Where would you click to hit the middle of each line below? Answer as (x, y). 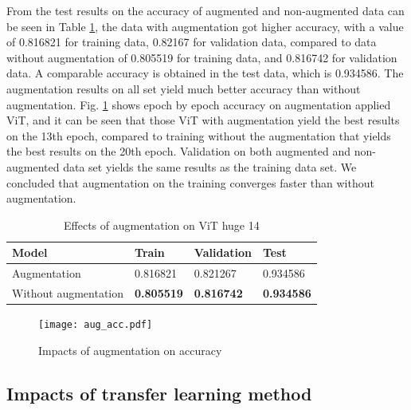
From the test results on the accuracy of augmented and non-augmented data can (205, 10)
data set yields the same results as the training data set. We (210, 166)
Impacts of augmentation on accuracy (130, 350)
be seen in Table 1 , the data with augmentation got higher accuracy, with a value (205, 26)
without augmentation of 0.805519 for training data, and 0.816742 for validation (202, 57)
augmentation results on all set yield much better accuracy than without (184, 88)
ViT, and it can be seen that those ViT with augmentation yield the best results (203, 120)
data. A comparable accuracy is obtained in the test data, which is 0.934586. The (205, 73)
